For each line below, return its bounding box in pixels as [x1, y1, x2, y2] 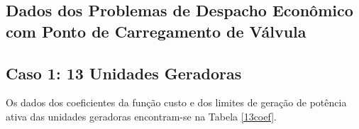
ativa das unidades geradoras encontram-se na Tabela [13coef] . [6, 108, 277, 123]
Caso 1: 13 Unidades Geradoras [6, 62, 242, 84]
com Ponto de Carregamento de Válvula [6, 20, 306, 42]
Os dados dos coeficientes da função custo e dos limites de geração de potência [6, 95, 347, 110]
